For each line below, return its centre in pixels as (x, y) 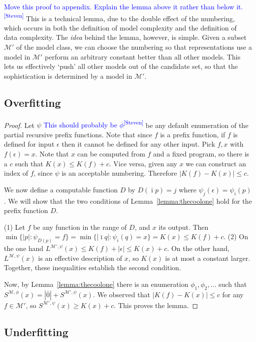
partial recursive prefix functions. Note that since (78, 134)
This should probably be (80, 125)
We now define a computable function (61, 189)
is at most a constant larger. (208, 258)
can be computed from (111, 154)
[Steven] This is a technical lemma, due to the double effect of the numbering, (119, 17)
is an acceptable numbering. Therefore (119, 173)
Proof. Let (19, 125)
